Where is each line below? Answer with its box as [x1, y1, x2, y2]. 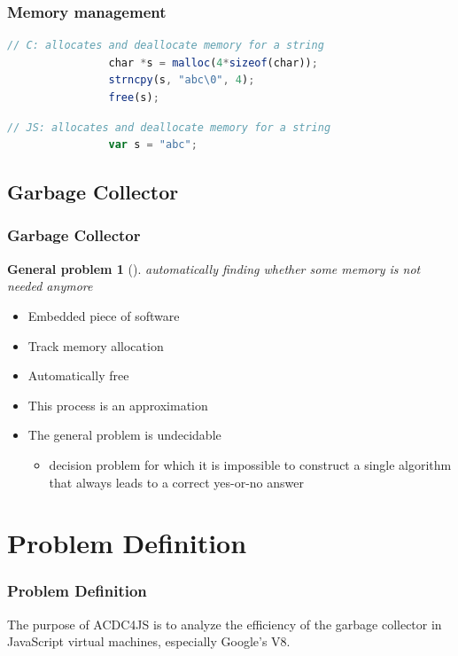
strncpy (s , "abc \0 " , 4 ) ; [108, 74, 255, 87]
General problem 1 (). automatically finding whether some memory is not [7, 259, 421, 277]
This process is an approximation [27, 395, 208, 414]
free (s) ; [108, 91, 159, 104]
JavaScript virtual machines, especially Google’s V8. [7, 632, 291, 651]
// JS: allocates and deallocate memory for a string [7, 121, 331, 134]
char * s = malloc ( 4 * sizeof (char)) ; [108, 56, 318, 69]
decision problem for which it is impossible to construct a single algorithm [49, 455, 452, 473]
